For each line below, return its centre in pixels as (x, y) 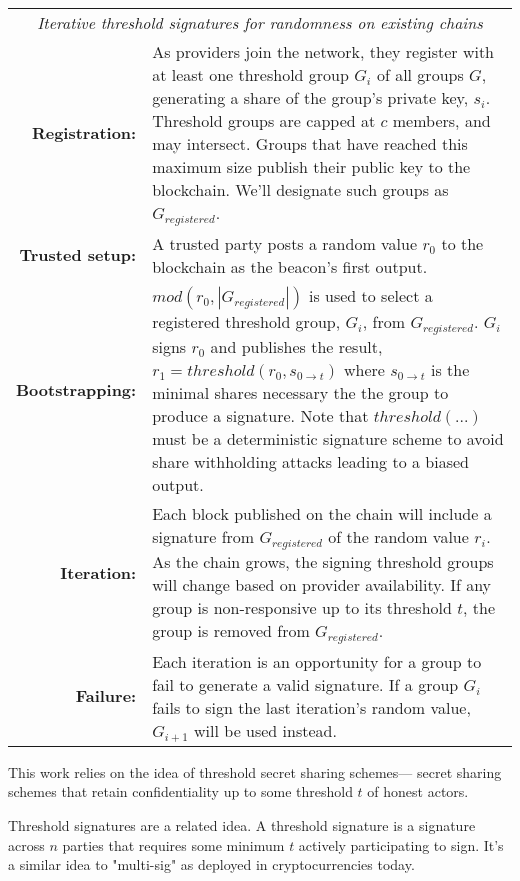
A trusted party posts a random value (285, 243)
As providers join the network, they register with (323, 51)
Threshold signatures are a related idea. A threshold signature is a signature (242, 824)
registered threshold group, (246, 321)
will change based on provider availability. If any (322, 584)
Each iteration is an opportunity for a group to (317, 661)
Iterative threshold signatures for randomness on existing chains (260, 22)
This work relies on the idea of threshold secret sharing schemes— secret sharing (255, 771)
